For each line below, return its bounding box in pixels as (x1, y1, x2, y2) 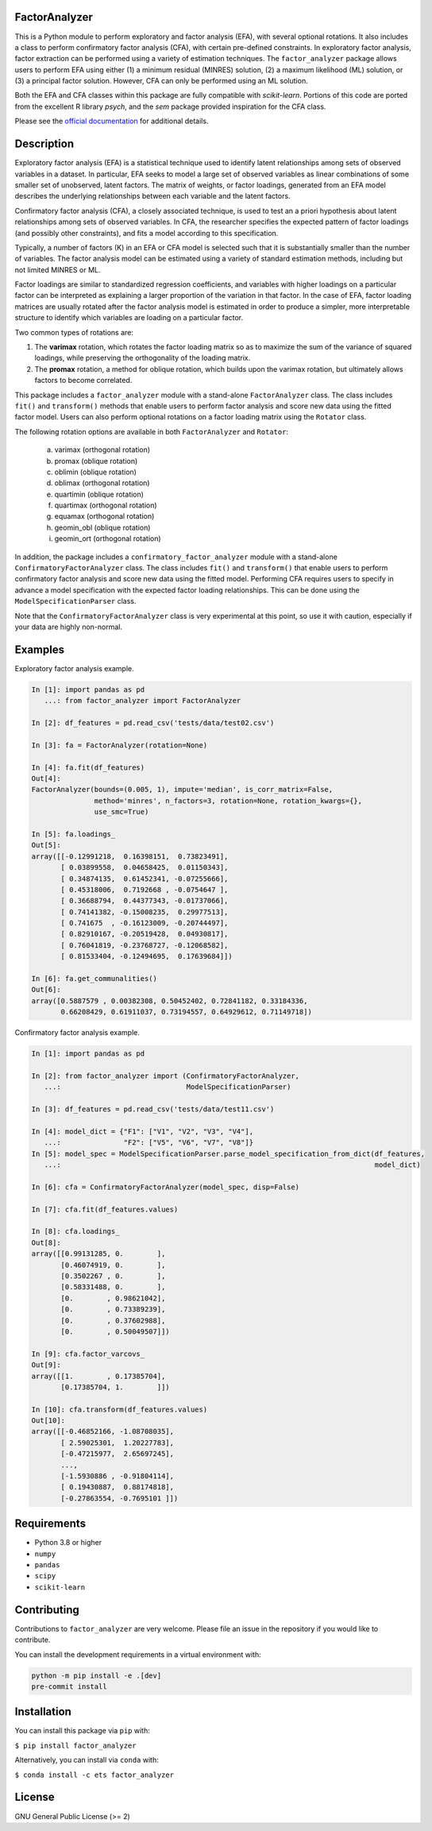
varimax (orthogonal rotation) (54, 445, 151, 454)
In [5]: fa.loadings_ (31, 829, 116, 838)
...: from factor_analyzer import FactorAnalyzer (44, 696, 241, 705)
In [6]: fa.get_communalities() (31, 974, 158, 983)
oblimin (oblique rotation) (54, 467, 137, 477)
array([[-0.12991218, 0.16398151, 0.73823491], (31, 852, 229, 861)
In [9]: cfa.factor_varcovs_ (31, 1349, 145, 1358)
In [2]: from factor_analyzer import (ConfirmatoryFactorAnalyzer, (31, 1071, 300, 1080)
